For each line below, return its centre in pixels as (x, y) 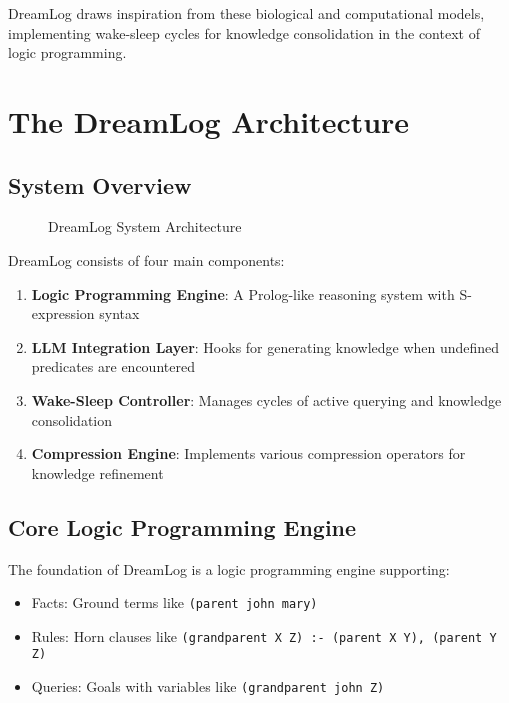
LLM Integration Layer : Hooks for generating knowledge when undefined (265, 346)
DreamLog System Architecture (145, 226)
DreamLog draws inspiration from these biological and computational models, (246, 13)
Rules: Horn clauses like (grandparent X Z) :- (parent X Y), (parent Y (264, 635)
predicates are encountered (113, 366)
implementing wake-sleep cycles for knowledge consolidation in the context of (244, 32)
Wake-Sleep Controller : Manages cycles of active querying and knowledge (266, 399)
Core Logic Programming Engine (182, 526)
